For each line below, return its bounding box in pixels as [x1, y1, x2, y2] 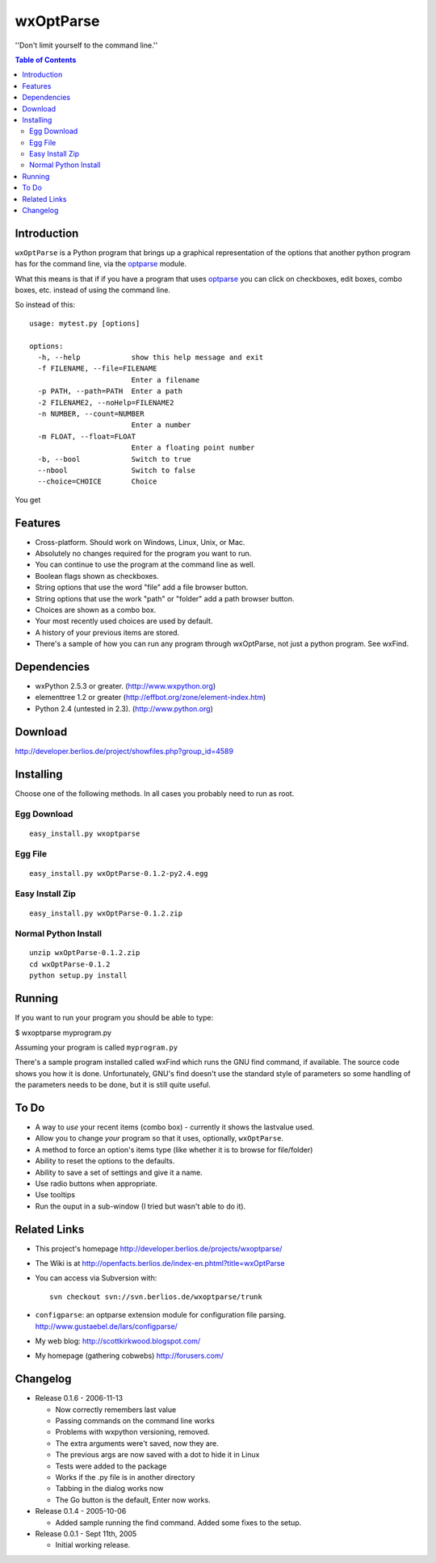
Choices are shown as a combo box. [35, 605, 157, 614]
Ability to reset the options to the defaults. [35, 1156, 175, 1166]
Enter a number [131, 421, 191, 430]
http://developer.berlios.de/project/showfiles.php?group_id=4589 [15, 746, 234, 756]
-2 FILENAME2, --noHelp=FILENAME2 [37, 398, 174, 407]
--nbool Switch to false [37, 465, 195, 475]
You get [15, 495, 41, 505]
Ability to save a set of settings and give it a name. [35, 1167, 203, 1177]
